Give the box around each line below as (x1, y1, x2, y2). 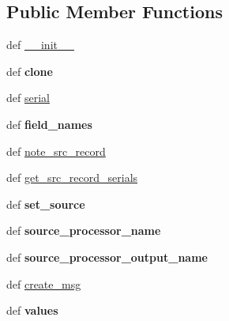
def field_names (6, 115, 92, 132)
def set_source (6, 195, 85, 212)
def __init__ (6, 36, 74, 53)
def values (6, 302, 58, 319)
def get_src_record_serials (6, 169, 138, 186)
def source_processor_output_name (6, 248, 208, 265)
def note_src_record (6, 142, 106, 159)
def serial (6, 89, 50, 106)
